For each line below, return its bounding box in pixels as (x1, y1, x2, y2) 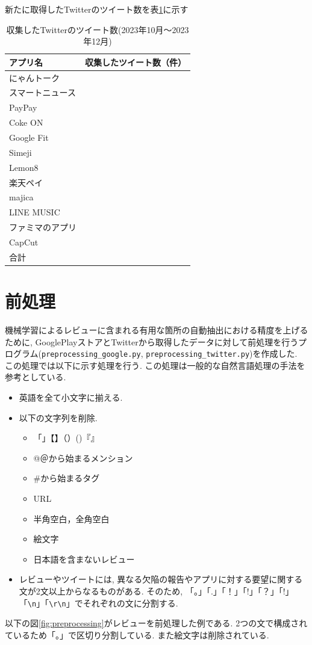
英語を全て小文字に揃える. (19, 391, 123, 403)
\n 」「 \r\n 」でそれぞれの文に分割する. (27, 596, 178, 609)
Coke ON (9, 116, 43, 129)
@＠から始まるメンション (33, 451, 133, 464)
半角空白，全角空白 (33, 512, 110, 525)
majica (9, 191, 34, 203)
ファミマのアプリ (9, 221, 76, 233)
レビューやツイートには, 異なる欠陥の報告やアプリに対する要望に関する (19, 573, 303, 585)
